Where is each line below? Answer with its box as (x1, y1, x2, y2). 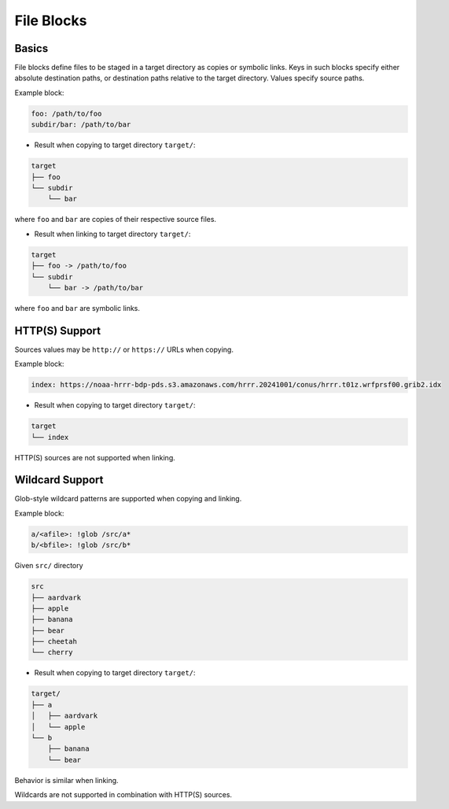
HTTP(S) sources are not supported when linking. (14, 453, 176, 462)
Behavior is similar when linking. (14, 775, 119, 785)
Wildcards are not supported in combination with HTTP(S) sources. (14, 790, 232, 800)
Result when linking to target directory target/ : (34, 229, 191, 238)
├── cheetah (31, 637, 78, 646)
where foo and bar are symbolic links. (14, 303, 141, 312)
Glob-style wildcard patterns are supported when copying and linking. (14, 494, 242, 504)
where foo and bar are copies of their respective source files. (14, 215, 216, 224)
